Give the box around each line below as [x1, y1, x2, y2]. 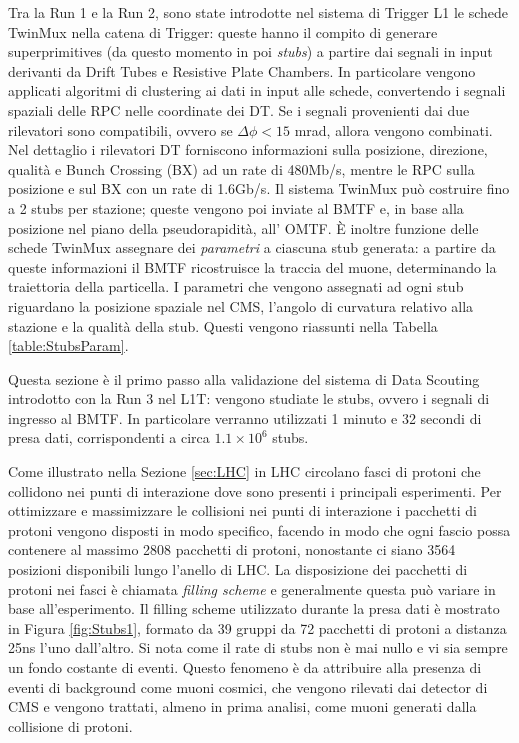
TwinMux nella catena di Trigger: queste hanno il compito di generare [8, 21, 438, 42]
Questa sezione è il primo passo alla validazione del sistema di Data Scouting [8, 368, 480, 389]
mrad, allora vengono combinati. [294, 119, 493, 140]
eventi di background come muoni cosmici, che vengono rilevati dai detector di [8, 676, 488, 697]
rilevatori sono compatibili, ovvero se [8, 119, 233, 140]
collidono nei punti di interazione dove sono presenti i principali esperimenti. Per [8, 480, 502, 501]
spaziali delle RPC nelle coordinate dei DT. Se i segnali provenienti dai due [8, 99, 470, 120]
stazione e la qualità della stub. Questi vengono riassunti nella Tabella [8, 315, 438, 336]
